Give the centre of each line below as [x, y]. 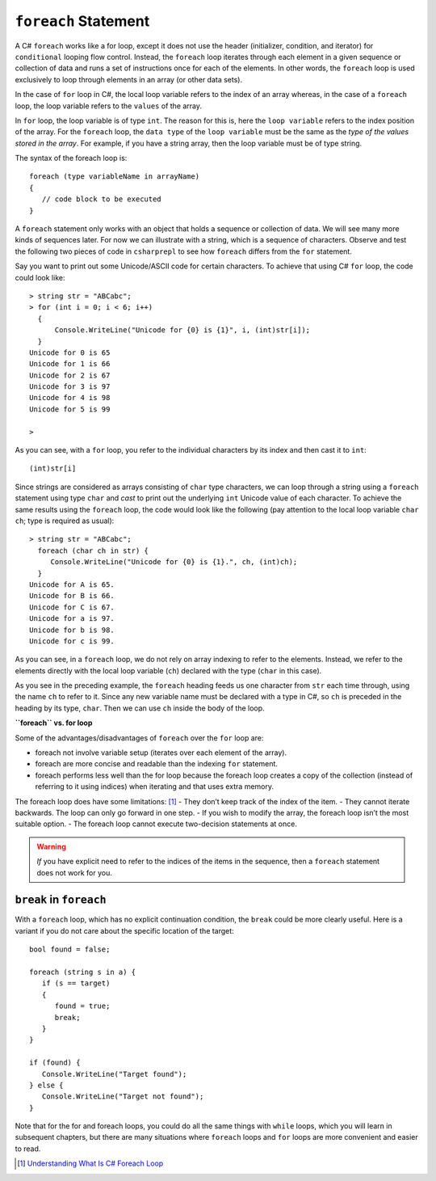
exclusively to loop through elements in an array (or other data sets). [128, 79]
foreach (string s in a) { [83, 972]
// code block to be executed [101, 199]
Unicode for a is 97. [72, 619]
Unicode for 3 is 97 [70, 387]
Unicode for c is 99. [72, 641]
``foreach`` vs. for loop [54, 723]
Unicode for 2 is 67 [70, 375]
